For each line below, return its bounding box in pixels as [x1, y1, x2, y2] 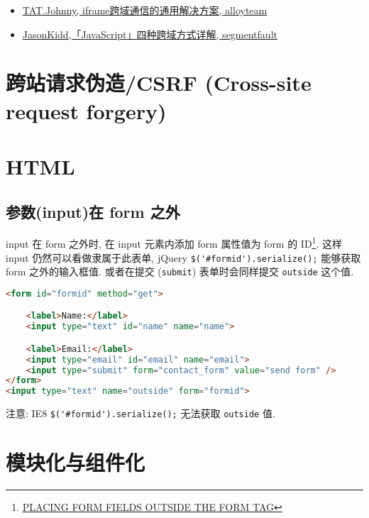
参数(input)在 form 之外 [6, 200, 180, 222]
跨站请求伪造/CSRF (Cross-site [6, 68, 312, 97]
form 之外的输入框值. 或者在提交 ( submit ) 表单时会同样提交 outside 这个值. [6, 264, 354, 279]
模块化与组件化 [6, 448, 145, 477]
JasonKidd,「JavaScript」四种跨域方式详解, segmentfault [22, 26, 277, 41]
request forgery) [6, 96, 167, 125]
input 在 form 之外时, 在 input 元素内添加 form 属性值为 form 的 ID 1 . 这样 [6, 234, 343, 250]
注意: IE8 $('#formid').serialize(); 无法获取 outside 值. [6, 406, 275, 421]
